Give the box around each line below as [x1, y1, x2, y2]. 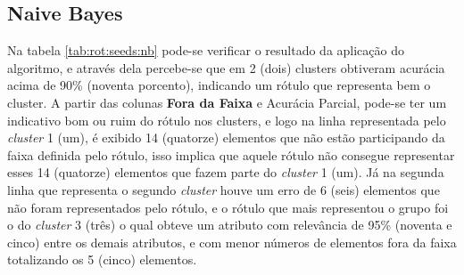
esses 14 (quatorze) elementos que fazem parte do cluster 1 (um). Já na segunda [7, 163, 444, 182]
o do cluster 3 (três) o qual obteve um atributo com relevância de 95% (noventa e [7, 215, 452, 234]
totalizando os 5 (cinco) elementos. [7, 250, 197, 269]
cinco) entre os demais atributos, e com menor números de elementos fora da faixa [7, 232, 457, 251]
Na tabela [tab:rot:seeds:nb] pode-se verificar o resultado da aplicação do [7, 41, 404, 60]
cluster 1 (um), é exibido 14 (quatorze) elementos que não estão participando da [7, 128, 445, 147]
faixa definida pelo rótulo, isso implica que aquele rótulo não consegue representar [7, 145, 455, 164]
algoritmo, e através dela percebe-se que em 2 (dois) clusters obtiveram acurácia [7, 58, 445, 77]
